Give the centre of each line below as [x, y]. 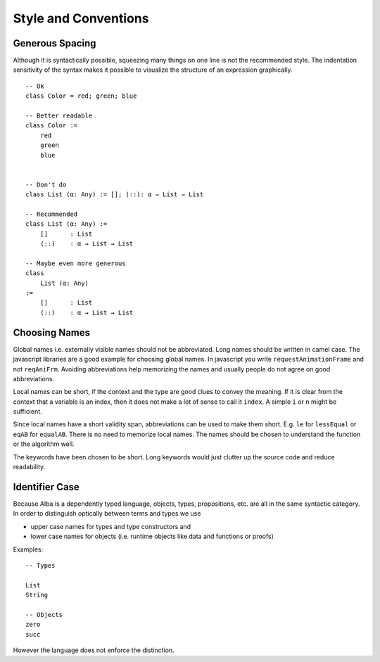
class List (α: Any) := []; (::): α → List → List [115, 195]
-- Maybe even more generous [76, 263]
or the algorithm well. [44, 444]
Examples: [28, 549]
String [37, 595]
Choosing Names [52, 332]
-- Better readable [59, 116]
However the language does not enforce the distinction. [94, 650]
